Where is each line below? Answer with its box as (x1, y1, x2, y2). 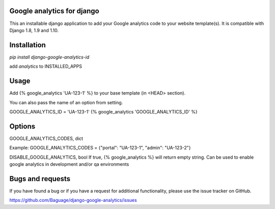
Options (9, 122, 36, 131)
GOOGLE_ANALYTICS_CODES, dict (9, 135, 84, 141)
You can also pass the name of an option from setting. (9, 99, 123, 105)
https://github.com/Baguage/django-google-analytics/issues (9, 197, 137, 203)
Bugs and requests (9, 174, 71, 183)
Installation (9, 41, 46, 49)
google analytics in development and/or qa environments (9, 161, 129, 167)
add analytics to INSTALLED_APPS (9, 64, 82, 70)
